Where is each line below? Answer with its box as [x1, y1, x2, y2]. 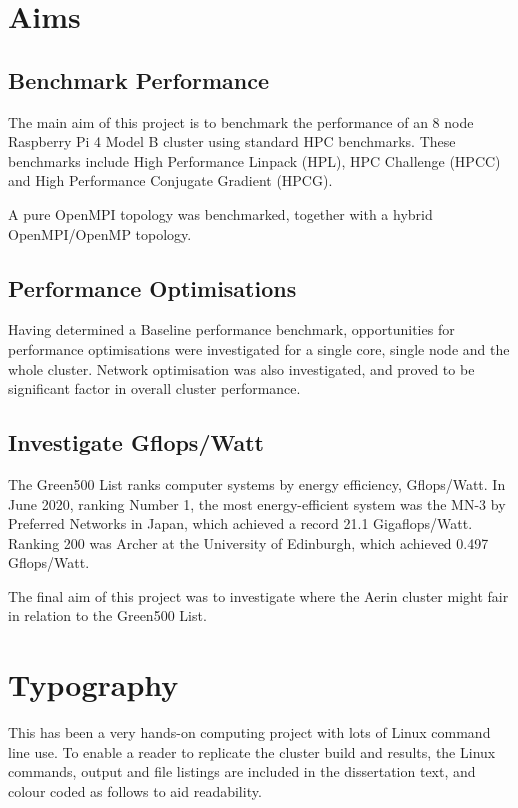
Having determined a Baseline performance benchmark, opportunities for [8, 319, 455, 340]
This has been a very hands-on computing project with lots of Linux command [8, 722, 491, 743]
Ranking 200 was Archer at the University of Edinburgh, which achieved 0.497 [8, 532, 489, 553]
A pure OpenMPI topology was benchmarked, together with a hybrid [8, 203, 433, 224]
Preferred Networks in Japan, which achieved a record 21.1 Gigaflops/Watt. [8, 513, 473, 534]
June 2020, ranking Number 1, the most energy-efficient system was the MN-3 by [8, 493, 506, 514]
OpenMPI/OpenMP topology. [8, 223, 192, 244]
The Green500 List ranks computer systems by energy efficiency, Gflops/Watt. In [8, 473, 506, 494]
